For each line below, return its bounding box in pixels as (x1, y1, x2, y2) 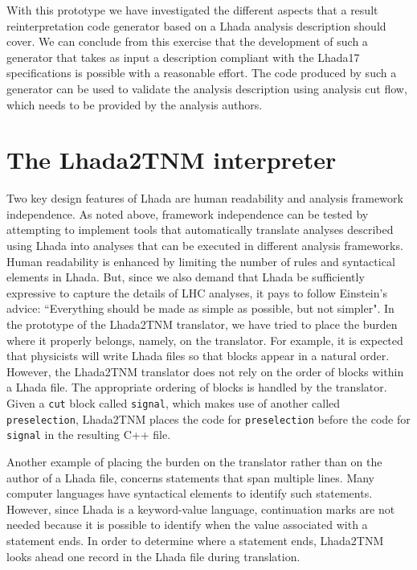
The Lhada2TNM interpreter (6, 143, 337, 176)
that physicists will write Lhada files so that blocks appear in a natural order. (6, 347, 390, 364)
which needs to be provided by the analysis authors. (6, 96, 263, 113)
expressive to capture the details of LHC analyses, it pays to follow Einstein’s (6, 284, 387, 301)
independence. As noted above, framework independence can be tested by (6, 205, 369, 222)
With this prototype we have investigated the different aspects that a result (6, 2, 378, 18)
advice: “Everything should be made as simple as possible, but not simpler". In (6, 300, 395, 317)
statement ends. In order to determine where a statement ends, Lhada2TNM (6, 531, 384, 548)
